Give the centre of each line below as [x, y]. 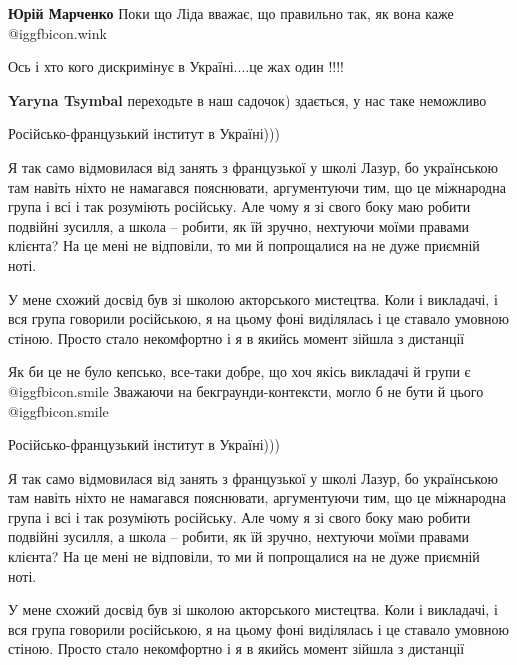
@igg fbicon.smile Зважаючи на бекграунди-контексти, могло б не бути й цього [246, 390]
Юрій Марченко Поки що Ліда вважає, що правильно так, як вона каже [231, 13]
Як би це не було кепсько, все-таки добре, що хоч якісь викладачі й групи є [239, 371]
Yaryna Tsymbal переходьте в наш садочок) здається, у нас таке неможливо [247, 99]
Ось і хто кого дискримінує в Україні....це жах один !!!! [176, 66]
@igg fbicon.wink [57, 32]
